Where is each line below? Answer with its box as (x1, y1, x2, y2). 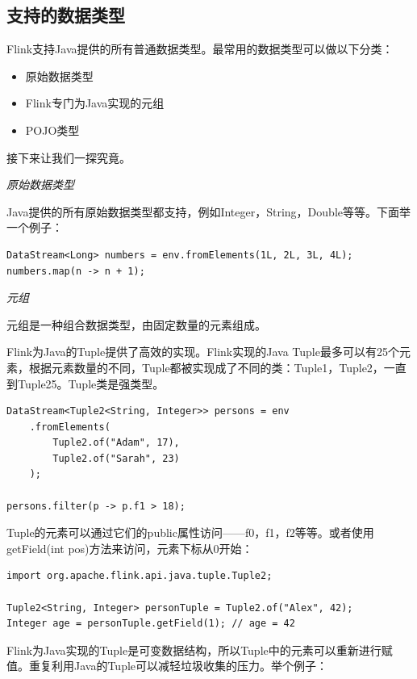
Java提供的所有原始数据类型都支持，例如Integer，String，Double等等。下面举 (6, 203, 411, 220)
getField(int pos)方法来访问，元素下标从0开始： (6, 539, 253, 556)
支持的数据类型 (6, 2, 125, 27)
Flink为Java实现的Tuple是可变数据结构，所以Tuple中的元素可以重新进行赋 (6, 641, 393, 658)
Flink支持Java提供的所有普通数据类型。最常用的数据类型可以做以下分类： (6, 40, 394, 57)
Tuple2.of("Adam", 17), (52, 437, 180, 449)
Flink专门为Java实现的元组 (25, 94, 165, 111)
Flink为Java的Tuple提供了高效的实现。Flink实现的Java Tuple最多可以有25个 (6, 343, 399, 360)
